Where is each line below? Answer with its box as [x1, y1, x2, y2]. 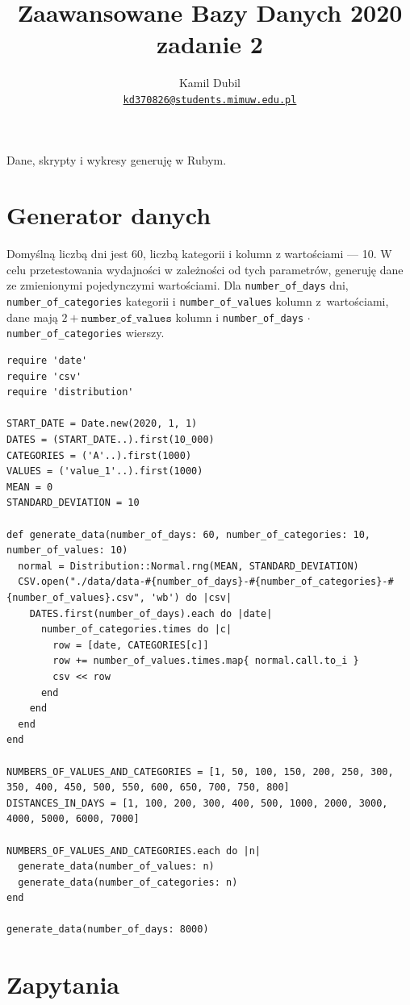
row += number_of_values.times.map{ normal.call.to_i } [52, 655, 359, 667]
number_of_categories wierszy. [6, 324, 165, 341]
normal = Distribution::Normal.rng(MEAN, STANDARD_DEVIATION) [18, 560, 359, 572]
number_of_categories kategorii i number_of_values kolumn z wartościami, [6, 293, 389, 310]
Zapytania [6, 968, 119, 1001]
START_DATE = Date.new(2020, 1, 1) [6, 418, 198, 430]
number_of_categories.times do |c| [40, 623, 232, 636]
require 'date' [6, 355, 88, 367]
